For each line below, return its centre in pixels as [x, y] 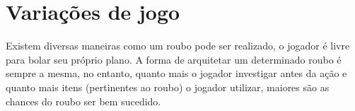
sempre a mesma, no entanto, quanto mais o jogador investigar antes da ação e [176, 73]
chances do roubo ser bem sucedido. [83, 101]
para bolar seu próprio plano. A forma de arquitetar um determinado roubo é [174, 59]
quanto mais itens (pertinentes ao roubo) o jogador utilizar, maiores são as [168, 87]
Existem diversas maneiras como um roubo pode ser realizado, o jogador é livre [178, 46]
